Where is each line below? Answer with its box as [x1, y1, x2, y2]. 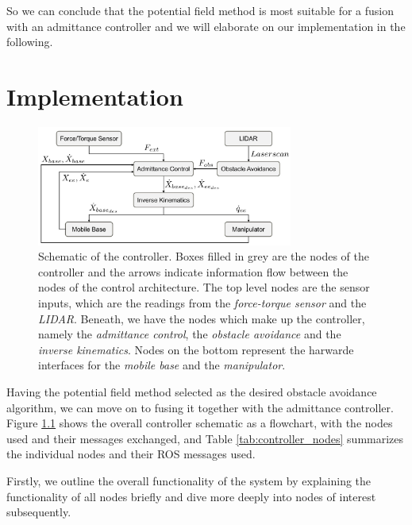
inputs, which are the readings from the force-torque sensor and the [38, 295, 367, 311]
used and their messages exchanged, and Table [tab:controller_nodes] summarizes [6, 430, 404, 446]
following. [6, 33, 53, 50]
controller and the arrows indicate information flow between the [38, 263, 348, 280]
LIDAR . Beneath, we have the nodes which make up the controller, [38, 310, 365, 326]
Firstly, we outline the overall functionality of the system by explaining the [6, 472, 372, 488]
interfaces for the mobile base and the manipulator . [38, 357, 286, 373]
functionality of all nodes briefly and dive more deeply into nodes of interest [6, 488, 376, 504]
